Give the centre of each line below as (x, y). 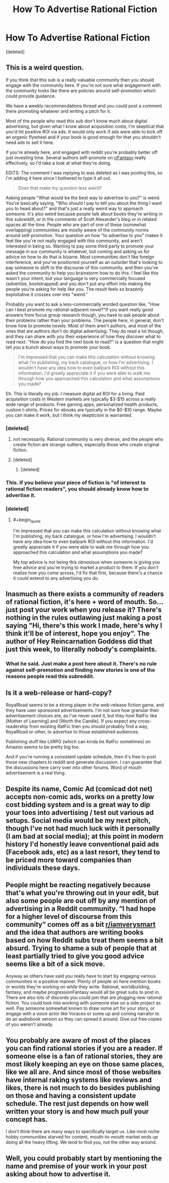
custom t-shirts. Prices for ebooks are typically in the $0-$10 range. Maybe (84, 409)
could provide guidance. (31, 96)
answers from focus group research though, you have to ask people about (83, 315)
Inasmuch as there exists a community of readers (85, 594)
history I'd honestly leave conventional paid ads (82, 844)
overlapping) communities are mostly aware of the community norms (77, 230)
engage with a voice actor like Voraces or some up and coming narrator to (83, 1014)
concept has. (27, 1119)
